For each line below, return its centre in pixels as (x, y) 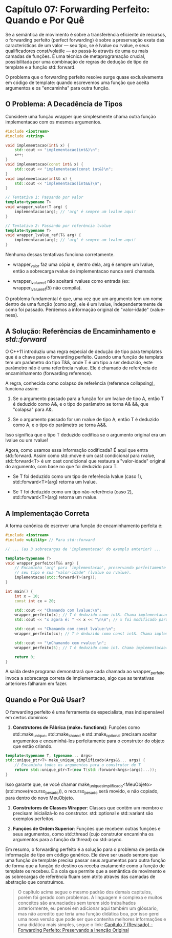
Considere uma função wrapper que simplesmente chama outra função (81, 116)
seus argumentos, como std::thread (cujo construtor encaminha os (83, 834)
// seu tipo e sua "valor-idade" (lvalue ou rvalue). (73, 573)
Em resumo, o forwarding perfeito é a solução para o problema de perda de (85, 849)
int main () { (19, 591)
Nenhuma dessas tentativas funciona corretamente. (60, 254)
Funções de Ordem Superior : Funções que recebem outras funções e (87, 828)
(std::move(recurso (26, 791)
